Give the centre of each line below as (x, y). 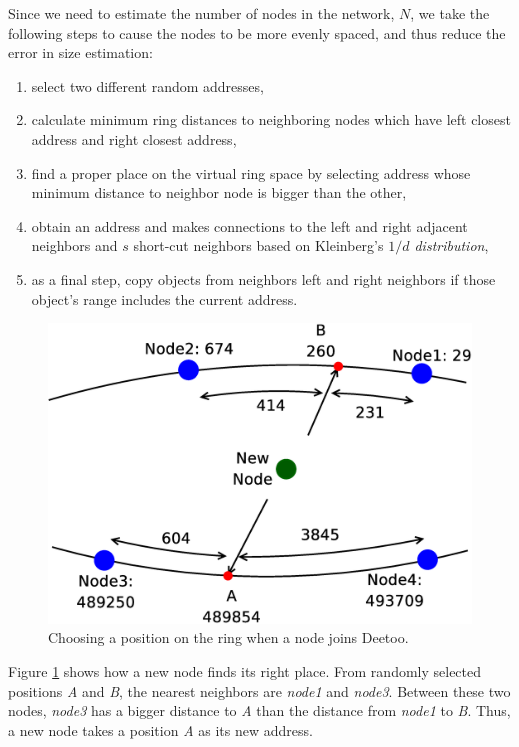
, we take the (450, 13)
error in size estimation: (80, 52)
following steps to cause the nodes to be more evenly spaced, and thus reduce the (257, 32)
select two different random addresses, (147, 85)
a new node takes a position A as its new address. (160, 729)
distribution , (451, 245)
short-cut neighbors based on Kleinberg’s (258, 245)
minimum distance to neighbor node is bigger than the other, (219, 192)
